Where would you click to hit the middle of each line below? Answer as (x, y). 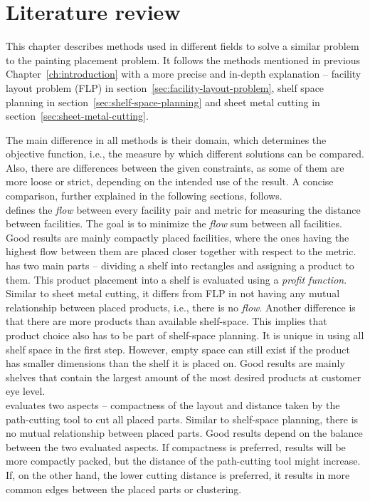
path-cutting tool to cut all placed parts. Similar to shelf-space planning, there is (182, 419)
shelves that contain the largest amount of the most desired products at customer (184, 377)
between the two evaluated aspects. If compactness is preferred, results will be (176, 446)
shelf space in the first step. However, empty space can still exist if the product (178, 349)
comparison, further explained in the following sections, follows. (144, 196)
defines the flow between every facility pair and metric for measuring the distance (183, 209)
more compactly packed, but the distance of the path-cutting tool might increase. (183, 461)
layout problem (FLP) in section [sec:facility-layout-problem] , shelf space (165, 87)
